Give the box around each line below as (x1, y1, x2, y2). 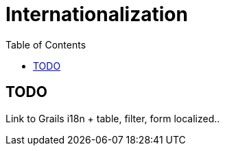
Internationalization (5, 3, 188, 26)
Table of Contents (5, 38, 86, 51)
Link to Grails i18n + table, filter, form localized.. (5, 112, 220, 124)
